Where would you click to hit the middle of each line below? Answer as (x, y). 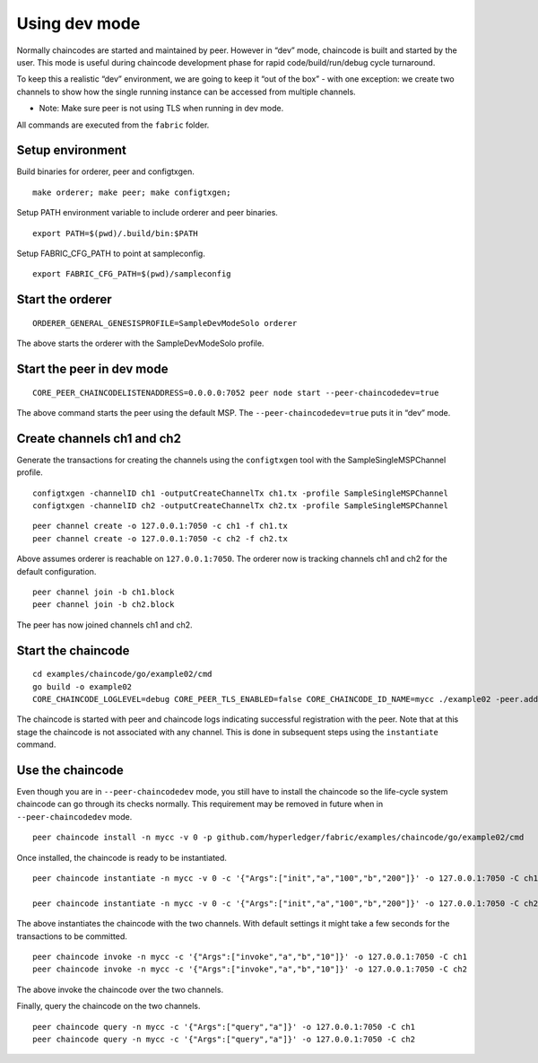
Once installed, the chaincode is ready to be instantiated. (122, 857)
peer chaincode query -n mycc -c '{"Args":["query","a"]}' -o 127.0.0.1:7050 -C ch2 (224, 1039)
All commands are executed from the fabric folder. (113, 125)
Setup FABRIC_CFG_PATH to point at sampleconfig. (111, 253)
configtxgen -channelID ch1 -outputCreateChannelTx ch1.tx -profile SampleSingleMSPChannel (240, 493)
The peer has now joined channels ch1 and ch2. (104, 625)
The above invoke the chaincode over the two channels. (120, 989)
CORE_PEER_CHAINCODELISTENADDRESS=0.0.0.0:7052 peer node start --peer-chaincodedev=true (236, 392)
